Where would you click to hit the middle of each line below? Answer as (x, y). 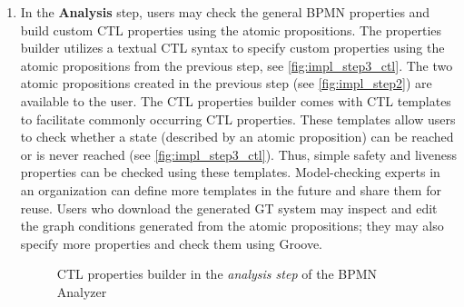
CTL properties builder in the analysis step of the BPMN (217, 274)
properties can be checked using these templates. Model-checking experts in (230, 172)
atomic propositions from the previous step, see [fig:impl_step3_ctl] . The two (237, 65)
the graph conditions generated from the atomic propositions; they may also (232, 226)
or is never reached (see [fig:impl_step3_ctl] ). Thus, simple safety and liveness (239, 154)
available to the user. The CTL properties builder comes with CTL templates (236, 100)
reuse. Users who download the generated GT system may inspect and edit (229, 208)
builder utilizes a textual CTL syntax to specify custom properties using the (232, 48)
